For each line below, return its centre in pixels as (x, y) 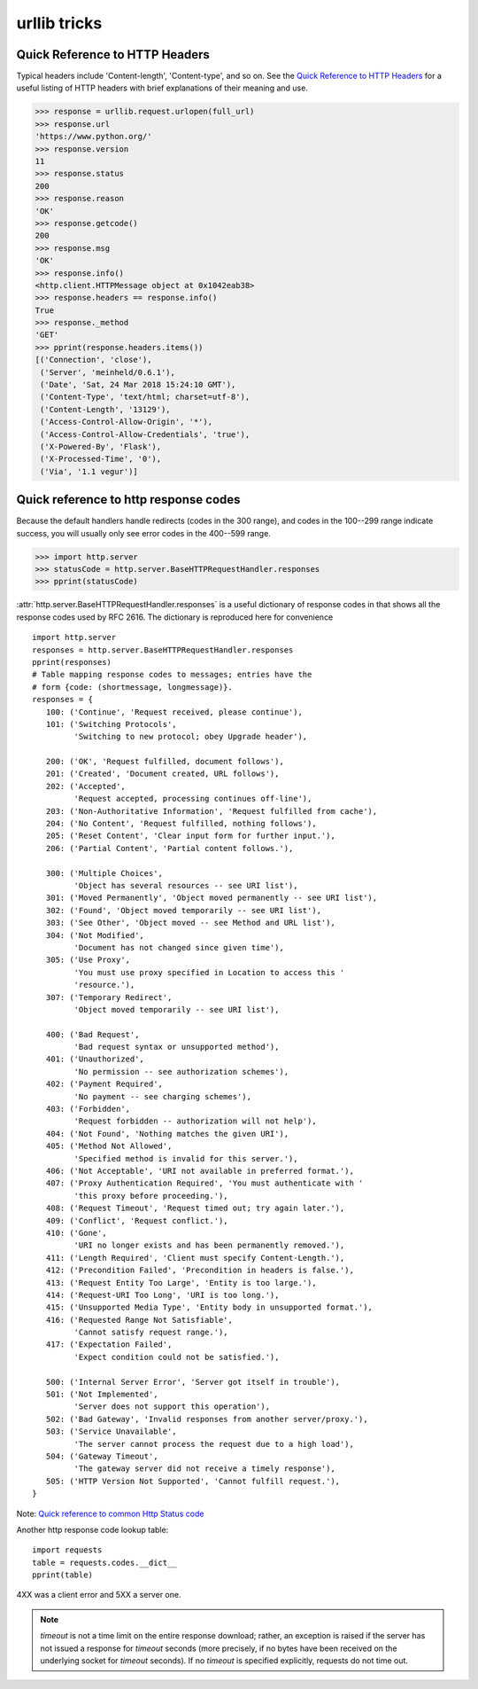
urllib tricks (59, 23)
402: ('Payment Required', (104, 1084)
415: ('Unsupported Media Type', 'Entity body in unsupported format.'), (209, 1307)
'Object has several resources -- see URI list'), (186, 885)
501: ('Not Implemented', (102, 1395)
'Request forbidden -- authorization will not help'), (196, 1121)
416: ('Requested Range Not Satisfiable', (139, 1320)
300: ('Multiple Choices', (104, 873)
